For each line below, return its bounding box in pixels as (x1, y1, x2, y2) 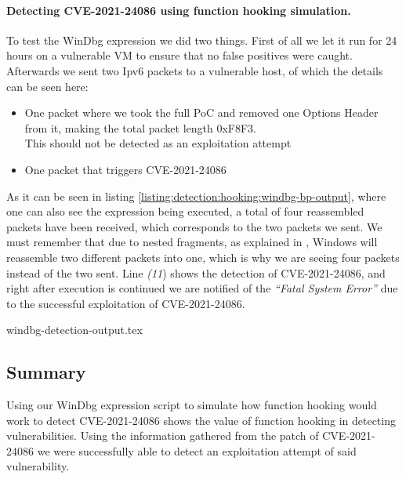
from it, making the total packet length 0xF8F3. (24, 119, 257, 136)
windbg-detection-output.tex (6, 321, 143, 338)
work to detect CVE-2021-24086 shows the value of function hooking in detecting (6, 412, 396, 428)
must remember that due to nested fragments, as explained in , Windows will (6, 234, 378, 250)
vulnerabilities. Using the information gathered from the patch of (6, 427, 319, 444)
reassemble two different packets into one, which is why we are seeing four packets (6, 249, 400, 265)
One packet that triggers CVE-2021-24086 (24, 161, 227, 177)
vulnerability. (6, 458, 70, 474)
